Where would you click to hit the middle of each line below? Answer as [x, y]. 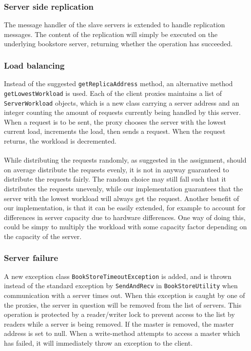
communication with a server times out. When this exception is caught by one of [125, 295]
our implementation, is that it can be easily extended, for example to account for [125, 208]
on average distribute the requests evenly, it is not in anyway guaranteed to [116, 169]
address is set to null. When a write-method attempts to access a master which [122, 333]
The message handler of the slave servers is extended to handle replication [115, 25]
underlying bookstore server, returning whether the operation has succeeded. [118, 44]
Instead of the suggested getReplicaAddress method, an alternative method [118, 83]
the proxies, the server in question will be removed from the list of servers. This [123, 305]
